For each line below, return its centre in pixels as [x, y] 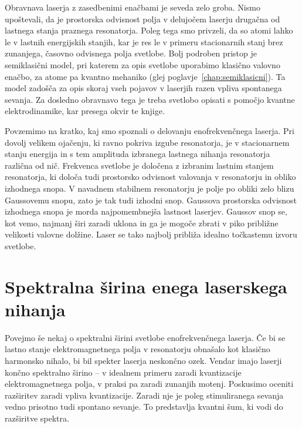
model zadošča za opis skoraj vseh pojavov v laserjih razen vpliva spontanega [143, 88]
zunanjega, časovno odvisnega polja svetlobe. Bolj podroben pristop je [131, 53]
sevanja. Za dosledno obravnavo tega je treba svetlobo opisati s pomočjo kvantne [150, 99]
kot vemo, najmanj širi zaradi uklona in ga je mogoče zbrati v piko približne [142, 223]
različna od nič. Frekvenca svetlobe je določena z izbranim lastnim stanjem [139, 165]
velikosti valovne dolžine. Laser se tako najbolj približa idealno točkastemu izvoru [151, 234]
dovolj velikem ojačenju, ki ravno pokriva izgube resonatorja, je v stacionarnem [147, 142]
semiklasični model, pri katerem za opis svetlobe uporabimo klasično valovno [142, 64]
